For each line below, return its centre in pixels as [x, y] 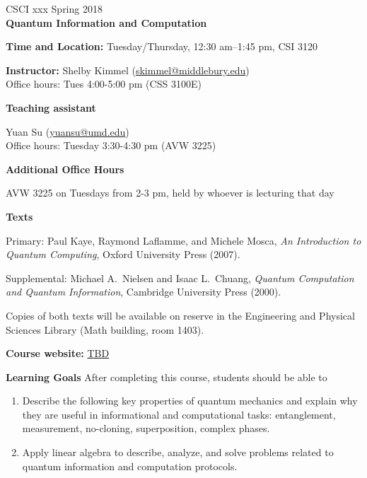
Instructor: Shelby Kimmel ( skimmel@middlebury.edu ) [128, 70]
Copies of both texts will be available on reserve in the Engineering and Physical [180, 315]
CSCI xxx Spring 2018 [54, 8]
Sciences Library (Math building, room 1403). [105, 329]
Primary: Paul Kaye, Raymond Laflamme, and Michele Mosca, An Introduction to [183, 240]
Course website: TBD [58, 353]
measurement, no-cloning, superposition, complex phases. [146, 428]
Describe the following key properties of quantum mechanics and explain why [190, 401]
